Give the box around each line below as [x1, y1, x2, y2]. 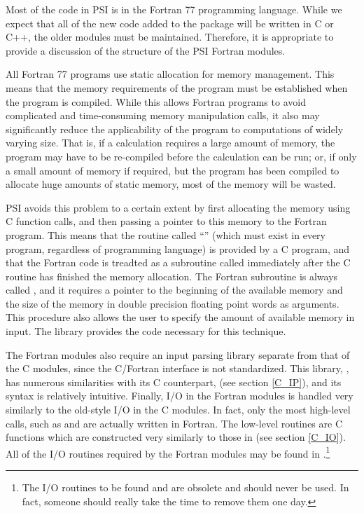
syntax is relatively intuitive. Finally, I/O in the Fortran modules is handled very [6, 388, 353, 403]
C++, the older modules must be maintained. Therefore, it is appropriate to [6, 29, 334, 44]
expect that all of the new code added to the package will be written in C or [6, 15, 334, 30]
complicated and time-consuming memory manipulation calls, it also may [6, 108, 320, 123]
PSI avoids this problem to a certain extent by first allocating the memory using [6, 200, 351, 214]
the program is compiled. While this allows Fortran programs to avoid [6, 94, 306, 109]
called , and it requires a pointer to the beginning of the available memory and [6, 282, 343, 297]
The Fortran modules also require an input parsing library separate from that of [6, 347, 350, 362]
